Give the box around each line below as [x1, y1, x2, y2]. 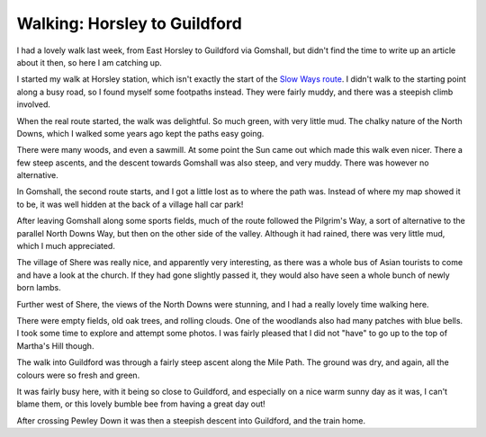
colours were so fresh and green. [16, 370, 140, 380]
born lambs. [16, 282, 62, 293]
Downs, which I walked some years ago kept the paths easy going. [16, 128, 265, 138]
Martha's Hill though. [16, 340, 94, 351]
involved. [16, 99, 51, 110]
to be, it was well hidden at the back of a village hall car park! [16, 199, 244, 210]
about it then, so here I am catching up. [16, 57, 162, 67]
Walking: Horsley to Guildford [16, 13, 242, 33]
